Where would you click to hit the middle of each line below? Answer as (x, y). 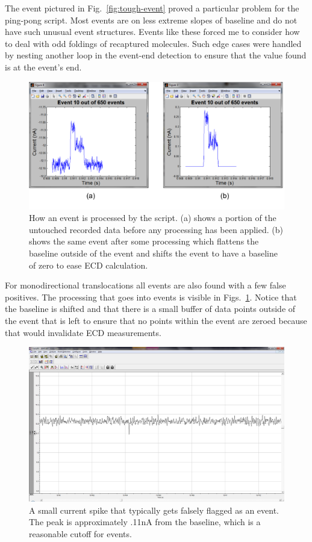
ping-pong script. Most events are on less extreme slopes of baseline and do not (151, 20)
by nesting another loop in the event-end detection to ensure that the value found (156, 55)
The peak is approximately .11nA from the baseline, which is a (145, 522)
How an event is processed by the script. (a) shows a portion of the (153, 218)
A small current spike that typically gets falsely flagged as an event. (154, 510)
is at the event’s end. (43, 67)
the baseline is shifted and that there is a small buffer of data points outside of (150, 309)
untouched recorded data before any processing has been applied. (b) (156, 229)
